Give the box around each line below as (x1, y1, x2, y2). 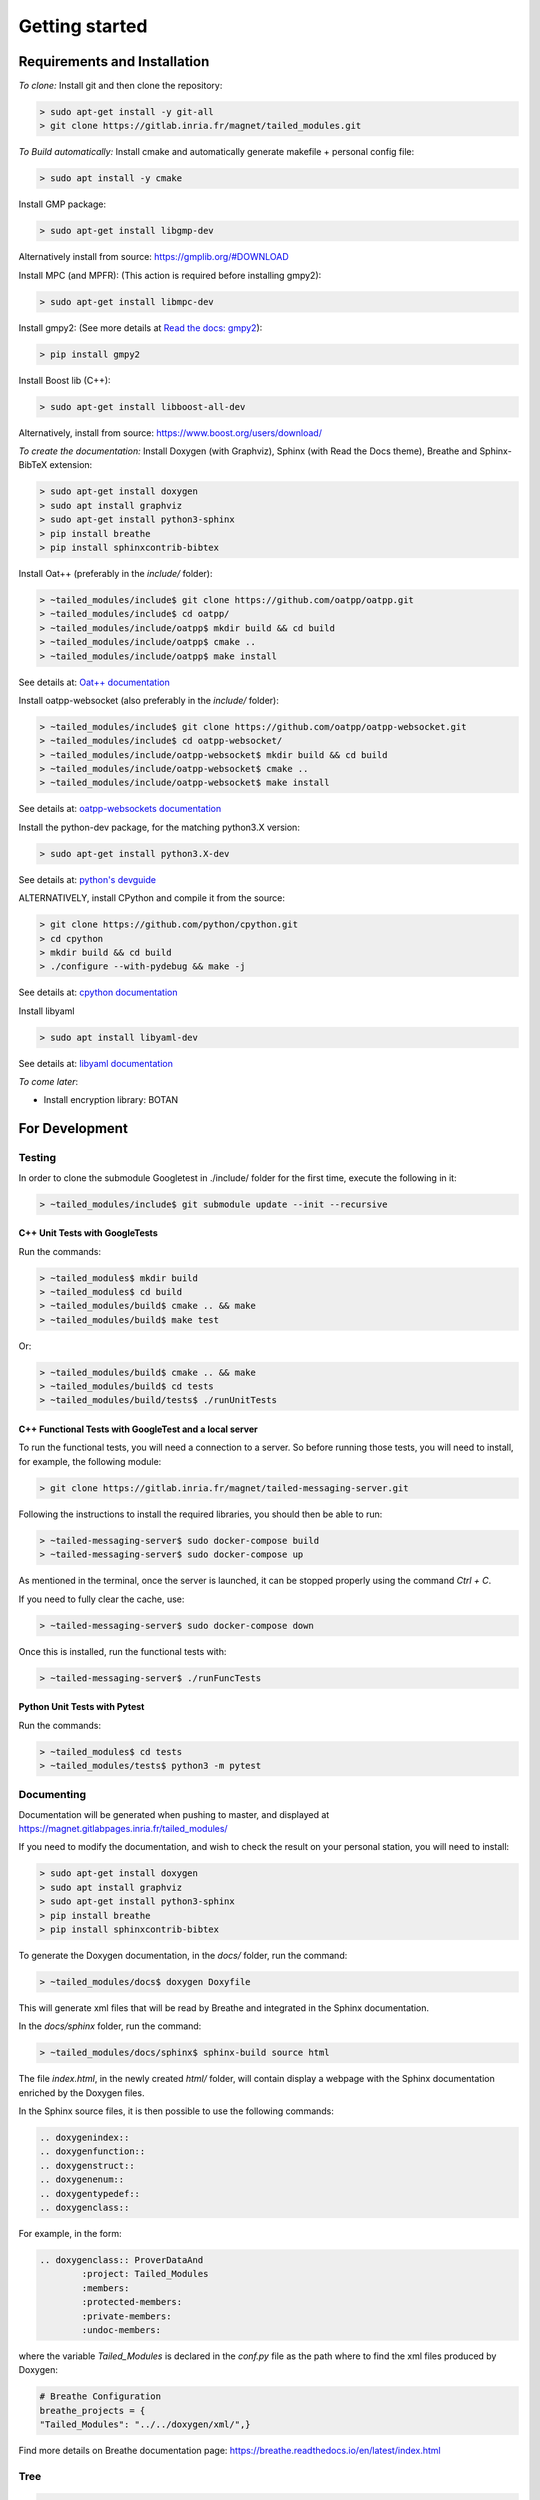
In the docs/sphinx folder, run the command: (18, 2020, 202, 2032)
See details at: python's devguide (18, 873, 157, 885)
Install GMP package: (18, 198, 107, 210)
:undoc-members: (81, 2324, 162, 2335)
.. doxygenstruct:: (39, 2160, 135, 2171)
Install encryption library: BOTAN (43, 1094, 179, 1106)
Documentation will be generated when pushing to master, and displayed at (18, 1808, 330, 1820)
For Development (18, 1120, 129, 1137)
